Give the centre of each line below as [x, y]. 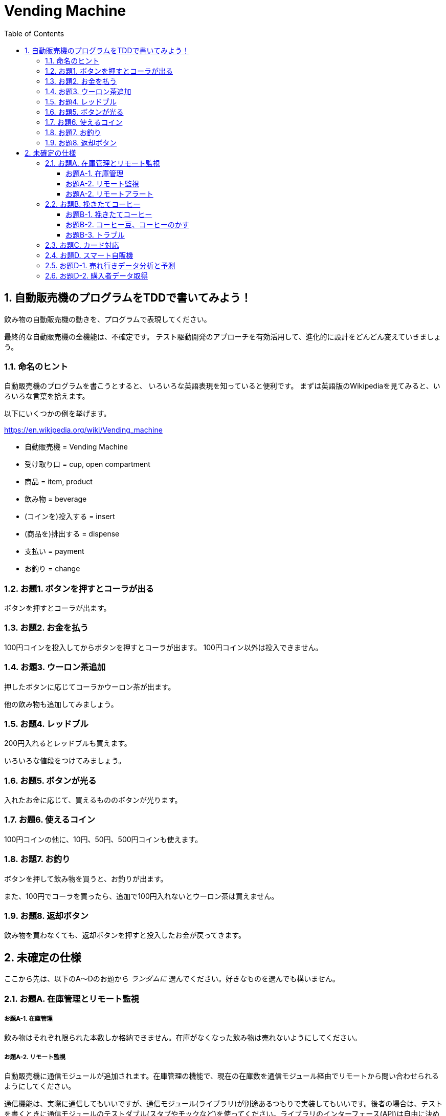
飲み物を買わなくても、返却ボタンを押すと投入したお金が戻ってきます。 [125, 935]
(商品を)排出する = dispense [72, 534]
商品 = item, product [59, 482]
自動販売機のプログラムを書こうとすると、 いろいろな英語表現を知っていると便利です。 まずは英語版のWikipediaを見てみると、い [222, 386]
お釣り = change [52, 569]
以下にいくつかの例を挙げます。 [58, 414]
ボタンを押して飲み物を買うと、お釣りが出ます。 [86, 878]
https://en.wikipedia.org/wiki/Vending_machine [83, 430]
